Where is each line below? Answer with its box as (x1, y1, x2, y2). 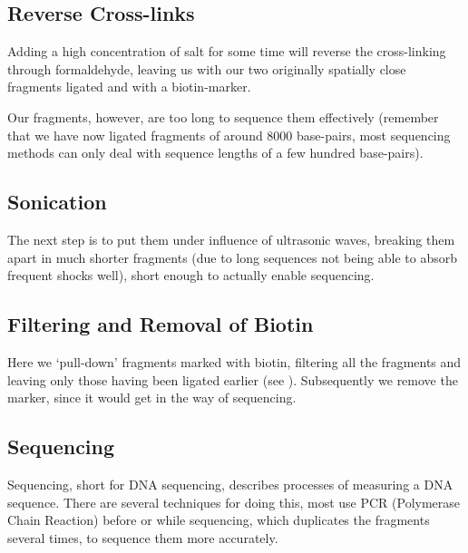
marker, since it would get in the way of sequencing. (7, 388, 297, 407)
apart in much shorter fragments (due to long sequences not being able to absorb (7, 247, 458, 267)
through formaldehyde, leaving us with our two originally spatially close (7, 59, 406, 78)
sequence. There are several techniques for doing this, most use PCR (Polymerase (7, 492, 461, 511)
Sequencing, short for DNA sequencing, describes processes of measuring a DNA (7, 474, 453, 493)
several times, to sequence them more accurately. (7, 528, 278, 547)
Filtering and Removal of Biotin (7, 310, 314, 338)
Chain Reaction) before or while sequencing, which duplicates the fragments (7, 510, 430, 529)
